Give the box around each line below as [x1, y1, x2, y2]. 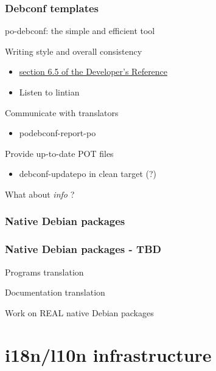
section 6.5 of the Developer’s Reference [19, 65, 168, 78]
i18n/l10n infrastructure [5, 342, 212, 367]
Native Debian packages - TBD [5, 241, 161, 257]
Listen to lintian [19, 86, 80, 98]
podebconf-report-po [19, 127, 96, 139]
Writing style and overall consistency [5, 44, 142, 57]
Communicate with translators [5, 106, 119, 119]
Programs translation [5, 265, 84, 278]
